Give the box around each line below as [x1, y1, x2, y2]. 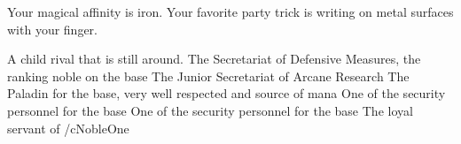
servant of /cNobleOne [7, 118, 129, 137]
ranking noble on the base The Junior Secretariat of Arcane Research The [7, 66, 410, 85]
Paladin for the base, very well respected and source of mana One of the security [7, 84, 446, 102]
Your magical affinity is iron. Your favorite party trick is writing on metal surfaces [7, 3, 454, 20]
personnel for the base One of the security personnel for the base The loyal [7, 101, 413, 119]
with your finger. [7, 19, 98, 38]
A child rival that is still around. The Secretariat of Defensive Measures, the [7, 49, 421, 68]
